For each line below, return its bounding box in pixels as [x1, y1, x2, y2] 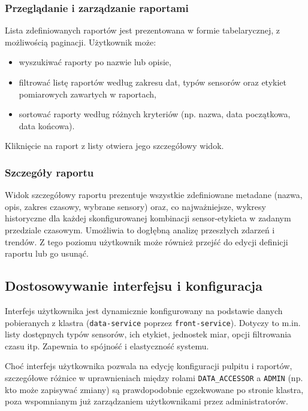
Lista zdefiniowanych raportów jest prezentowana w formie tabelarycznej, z [5, 24, 280, 36]
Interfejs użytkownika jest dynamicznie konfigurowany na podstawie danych [5, 304, 283, 316]
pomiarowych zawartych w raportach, [19, 87, 157, 100]
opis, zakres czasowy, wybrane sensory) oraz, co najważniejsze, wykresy [5, 200, 266, 212]
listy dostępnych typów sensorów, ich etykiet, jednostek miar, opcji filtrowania [5, 328, 292, 340]
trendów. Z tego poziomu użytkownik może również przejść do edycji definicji [5, 235, 288, 248]
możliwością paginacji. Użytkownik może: [5, 35, 156, 48]
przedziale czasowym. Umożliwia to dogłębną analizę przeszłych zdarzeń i [5, 223, 275, 236]
